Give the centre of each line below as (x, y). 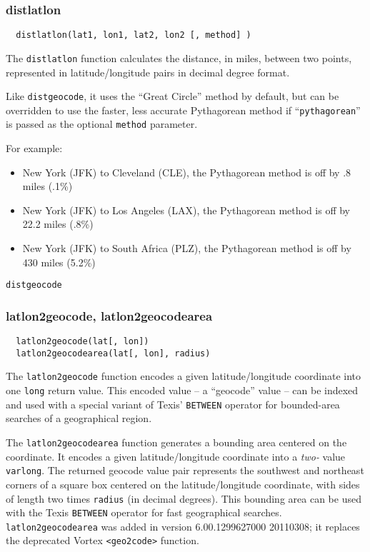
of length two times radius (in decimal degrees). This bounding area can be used (184, 498)
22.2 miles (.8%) (58, 224)
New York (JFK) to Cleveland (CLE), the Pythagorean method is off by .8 (187, 172)
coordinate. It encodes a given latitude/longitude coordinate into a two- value (176, 456)
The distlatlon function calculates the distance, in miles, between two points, (179, 57)
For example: (34, 148)
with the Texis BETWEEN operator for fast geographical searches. (144, 512)
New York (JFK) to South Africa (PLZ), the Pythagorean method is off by (187, 248)
